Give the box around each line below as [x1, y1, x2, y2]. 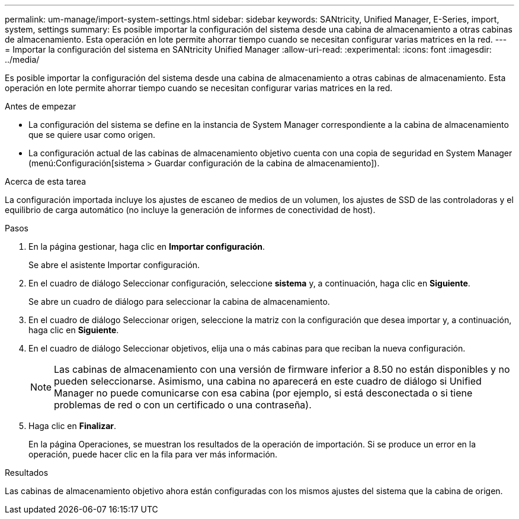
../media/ [5, 54, 40, 65]
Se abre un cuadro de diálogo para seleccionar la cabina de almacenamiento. [28, 296, 330, 307]
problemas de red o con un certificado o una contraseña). [54, 399, 312, 411]
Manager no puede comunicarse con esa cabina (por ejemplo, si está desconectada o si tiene [54, 387, 473, 399]
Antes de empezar [5, 101, 76, 111]
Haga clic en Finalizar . [28, 421, 117, 431]
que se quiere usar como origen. [28, 130, 155, 140]
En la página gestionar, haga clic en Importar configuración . [28, 241, 265, 252]
